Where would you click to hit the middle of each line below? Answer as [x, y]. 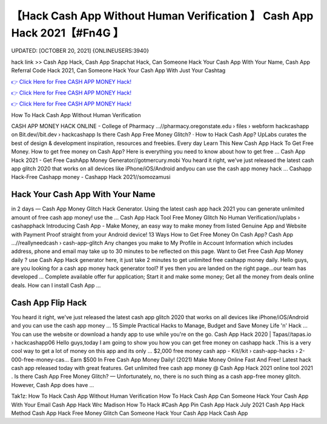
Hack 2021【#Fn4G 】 [68, 33]
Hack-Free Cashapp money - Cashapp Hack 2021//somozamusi [91, 177]
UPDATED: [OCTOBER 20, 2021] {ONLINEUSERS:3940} [80, 51]
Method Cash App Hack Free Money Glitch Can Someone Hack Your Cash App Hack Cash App [130, 413]
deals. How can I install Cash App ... [56, 285]
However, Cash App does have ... [53, 385]
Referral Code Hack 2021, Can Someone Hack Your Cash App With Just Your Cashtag [118, 70]
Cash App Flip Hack [49, 302]
